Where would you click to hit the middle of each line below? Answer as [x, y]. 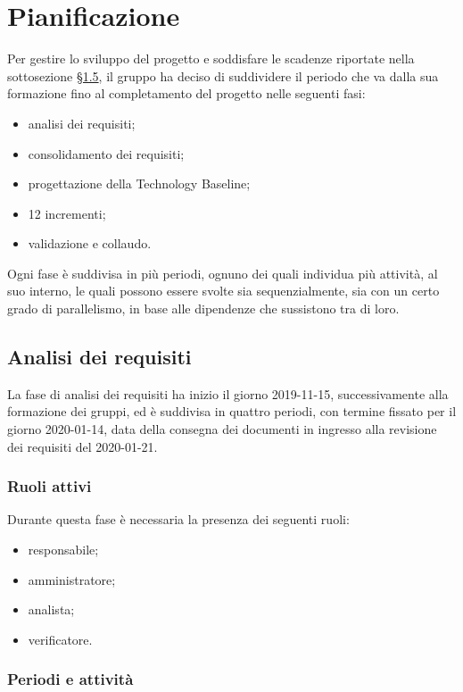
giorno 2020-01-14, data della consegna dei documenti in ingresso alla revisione [222, 429]
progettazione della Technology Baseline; [139, 183]
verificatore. [60, 639]
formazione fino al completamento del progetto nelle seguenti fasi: [186, 93]
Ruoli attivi [50, 486]
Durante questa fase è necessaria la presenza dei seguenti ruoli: [178, 519]
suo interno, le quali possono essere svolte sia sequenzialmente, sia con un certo [223, 291]
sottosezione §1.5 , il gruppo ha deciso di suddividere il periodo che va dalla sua [223, 75]
